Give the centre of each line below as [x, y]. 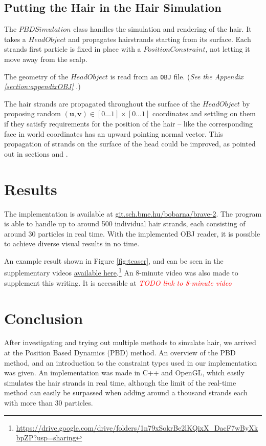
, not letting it [228, 49]
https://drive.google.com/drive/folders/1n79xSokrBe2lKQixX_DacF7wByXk [137, 427]
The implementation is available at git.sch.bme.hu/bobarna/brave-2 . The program [133, 213]
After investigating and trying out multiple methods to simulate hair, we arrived [130, 342]
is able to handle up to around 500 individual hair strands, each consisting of [125, 224]
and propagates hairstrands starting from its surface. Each [160, 39]
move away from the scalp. [46, 59]
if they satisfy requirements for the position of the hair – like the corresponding [128, 124]
